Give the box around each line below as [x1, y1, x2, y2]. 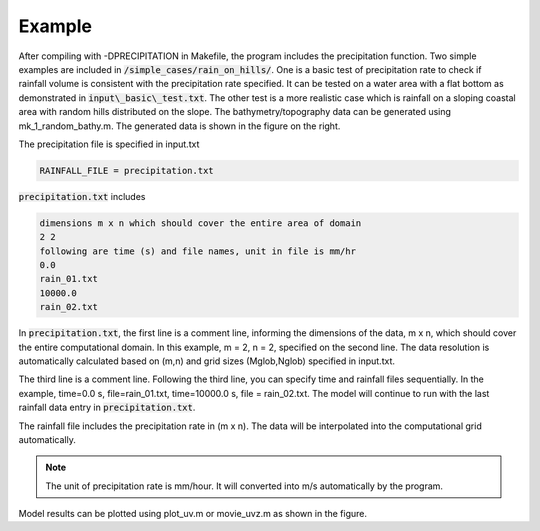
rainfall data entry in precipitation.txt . [18, 401, 196, 414]
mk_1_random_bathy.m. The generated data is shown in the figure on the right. [18, 120, 341, 132]
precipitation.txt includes [18, 190, 146, 202]
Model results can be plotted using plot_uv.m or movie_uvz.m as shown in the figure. [18, 508, 368, 520]
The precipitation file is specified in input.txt [18, 138, 200, 150]
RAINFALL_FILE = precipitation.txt [39, 165, 214, 176]
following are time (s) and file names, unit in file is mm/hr [39, 245, 357, 257]
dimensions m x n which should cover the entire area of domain [39, 217, 362, 229]
